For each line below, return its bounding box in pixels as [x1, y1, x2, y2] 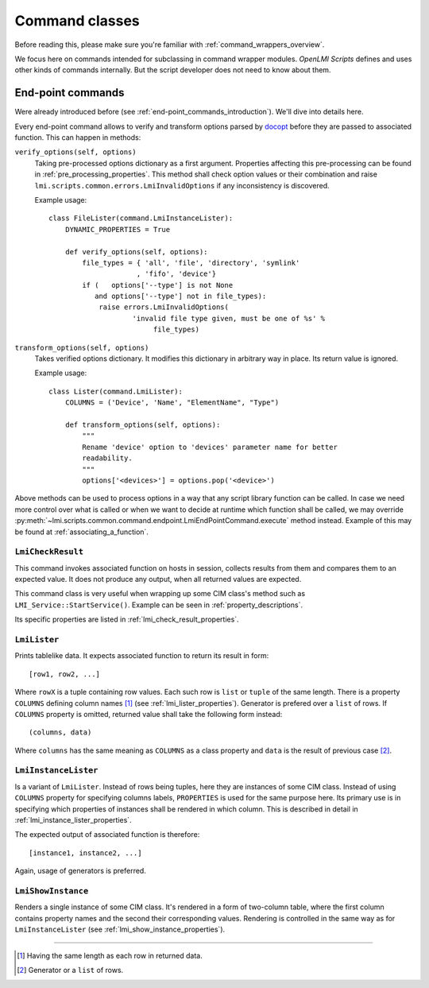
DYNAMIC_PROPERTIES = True [64, 225, 171, 234]
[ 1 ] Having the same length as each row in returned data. [17, 951, 203, 960]
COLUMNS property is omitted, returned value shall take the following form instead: [14, 709, 283, 719]
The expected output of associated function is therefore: [14, 830, 200, 839]
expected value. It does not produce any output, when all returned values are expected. [14, 575, 302, 584]
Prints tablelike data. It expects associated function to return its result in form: [14, 651, 269, 661]
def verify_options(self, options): [64, 247, 208, 256]
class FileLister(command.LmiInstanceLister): [48, 214, 234, 223]
